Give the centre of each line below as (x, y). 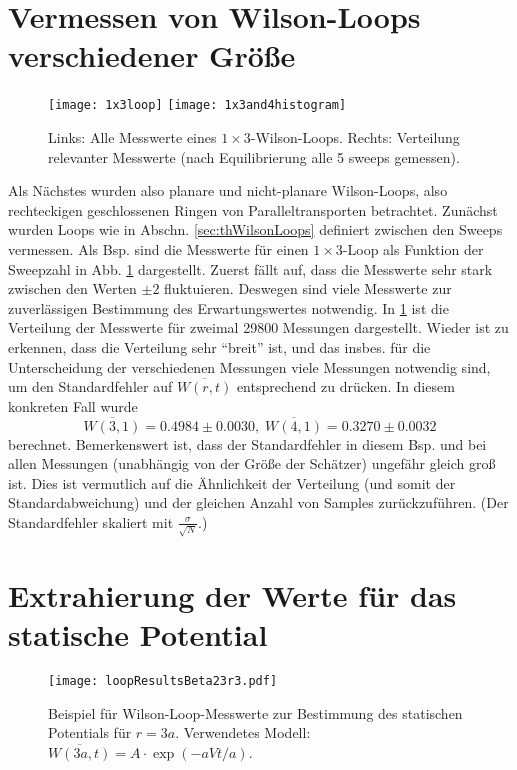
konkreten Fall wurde (73, 405)
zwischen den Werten (72, 288)
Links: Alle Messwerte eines (132, 136)
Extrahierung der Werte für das (232, 594)
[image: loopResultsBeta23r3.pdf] (163, 680)
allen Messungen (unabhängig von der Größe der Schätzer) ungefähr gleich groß (252, 463)
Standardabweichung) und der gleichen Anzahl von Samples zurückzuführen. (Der (258, 502)
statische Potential (138, 633)
